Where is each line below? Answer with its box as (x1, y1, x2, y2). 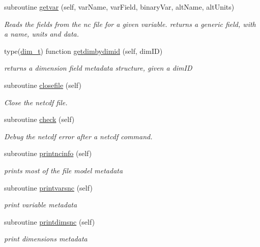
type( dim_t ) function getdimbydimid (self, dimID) (4, 45, 163, 56)
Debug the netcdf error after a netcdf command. (4, 131, 153, 141)
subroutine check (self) (4, 114, 75, 125)
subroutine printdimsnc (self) (4, 216, 95, 227)
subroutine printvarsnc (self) (4, 182, 93, 193)
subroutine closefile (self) (4, 79, 81, 90)
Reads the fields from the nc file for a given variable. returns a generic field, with (4, 18, 256, 29)
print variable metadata (4, 199, 77, 210)
